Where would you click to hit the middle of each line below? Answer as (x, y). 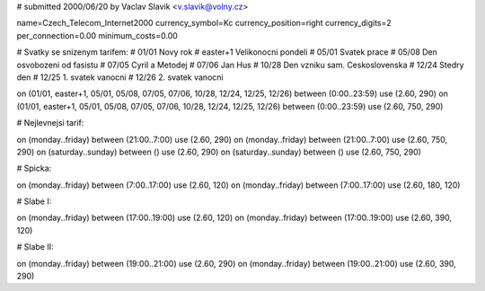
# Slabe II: (35, 247)
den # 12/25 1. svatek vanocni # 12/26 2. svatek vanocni (120, 77)
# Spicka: (34, 168)
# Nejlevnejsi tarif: (50, 123)
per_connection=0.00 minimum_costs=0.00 (97, 35)
